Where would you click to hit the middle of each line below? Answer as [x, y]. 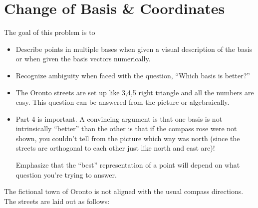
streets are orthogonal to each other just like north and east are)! [115, 148]
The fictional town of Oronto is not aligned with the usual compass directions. [124, 191]
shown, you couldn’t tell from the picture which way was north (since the [128, 138]
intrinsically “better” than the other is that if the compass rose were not [126, 128]
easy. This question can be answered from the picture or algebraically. [123, 102]
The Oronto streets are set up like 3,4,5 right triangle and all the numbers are [135, 92]
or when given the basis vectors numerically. [83, 59]
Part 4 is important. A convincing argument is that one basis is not [119, 118]
